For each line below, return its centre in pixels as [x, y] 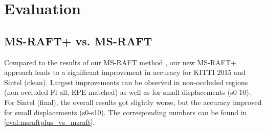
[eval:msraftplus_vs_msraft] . [49, 122]
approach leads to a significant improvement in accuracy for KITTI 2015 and [125, 72]
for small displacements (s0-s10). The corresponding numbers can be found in [126, 112]
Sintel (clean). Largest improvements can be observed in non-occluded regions [126, 82]
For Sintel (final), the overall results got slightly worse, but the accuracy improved [133, 102]
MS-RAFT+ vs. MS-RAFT [78, 41]
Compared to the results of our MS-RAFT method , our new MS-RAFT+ [120, 62]
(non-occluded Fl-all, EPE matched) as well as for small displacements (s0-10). [128, 92]
